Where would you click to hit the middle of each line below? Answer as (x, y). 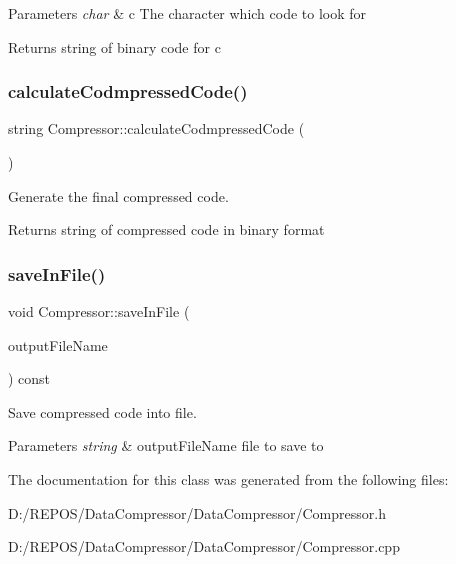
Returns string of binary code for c (114, 46)
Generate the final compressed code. (118, 195)
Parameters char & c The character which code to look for (187, 13)
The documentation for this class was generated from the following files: (228, 478)
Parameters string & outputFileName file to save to (166, 445)
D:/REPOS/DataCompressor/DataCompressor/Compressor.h (197, 512)
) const (29, 378)
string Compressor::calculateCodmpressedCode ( (156, 128)
